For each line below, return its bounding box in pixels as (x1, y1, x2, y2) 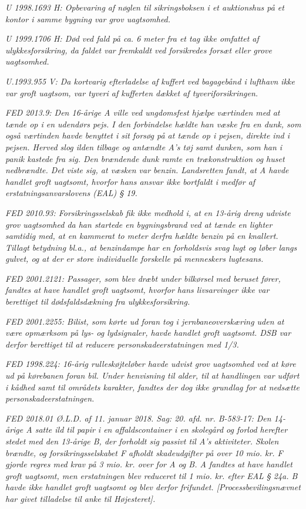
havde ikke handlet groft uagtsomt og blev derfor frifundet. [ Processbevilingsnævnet (5, 481, 301, 493)
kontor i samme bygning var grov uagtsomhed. (5, 12, 171, 25)
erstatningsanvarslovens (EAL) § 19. (5, 187, 137, 199)
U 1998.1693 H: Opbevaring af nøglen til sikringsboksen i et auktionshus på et (5, 1, 284, 13)
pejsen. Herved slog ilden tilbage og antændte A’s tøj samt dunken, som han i (5, 140, 283, 153)
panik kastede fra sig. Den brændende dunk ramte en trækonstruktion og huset (5, 152, 285, 164)
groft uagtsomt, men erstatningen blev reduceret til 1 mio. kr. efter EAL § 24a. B (5, 469, 298, 481)
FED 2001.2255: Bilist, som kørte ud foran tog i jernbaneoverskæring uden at (5, 315, 284, 327)
